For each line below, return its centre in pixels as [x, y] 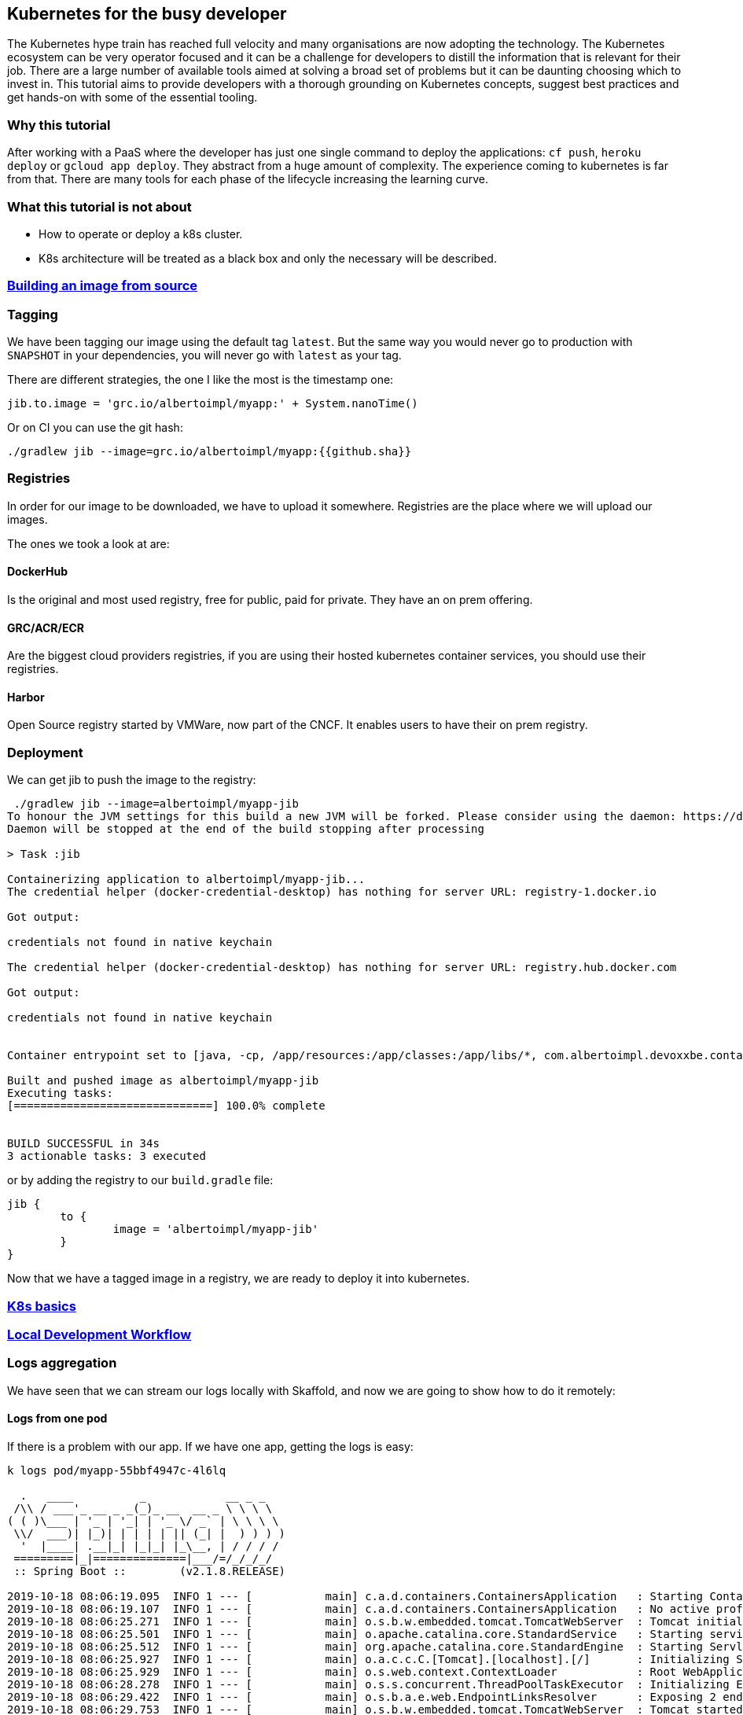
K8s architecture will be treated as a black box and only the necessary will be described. [268, 258]
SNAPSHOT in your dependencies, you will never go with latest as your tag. [204, 355]
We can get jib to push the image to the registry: [132, 780]
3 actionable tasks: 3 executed [107, 1156]
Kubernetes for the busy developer [147, 14]
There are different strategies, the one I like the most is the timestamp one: [200, 380]
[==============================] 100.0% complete [166, 1106]
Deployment [45, 752]
